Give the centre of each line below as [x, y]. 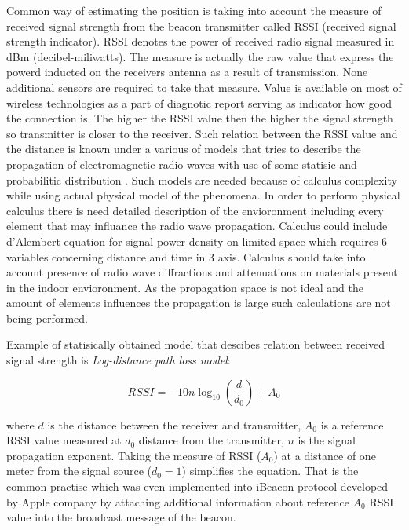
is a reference [352, 424]
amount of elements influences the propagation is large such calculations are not [199, 303]
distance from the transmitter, [211, 440]
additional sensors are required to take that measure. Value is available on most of [204, 87]
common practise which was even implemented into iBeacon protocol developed [197, 486]
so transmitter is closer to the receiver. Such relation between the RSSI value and [202, 133]
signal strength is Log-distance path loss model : [119, 360]
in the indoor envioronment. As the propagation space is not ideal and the [185, 287]
